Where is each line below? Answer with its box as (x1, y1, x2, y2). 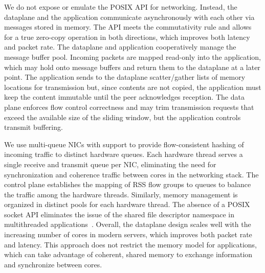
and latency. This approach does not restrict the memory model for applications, (4, 239, 257, 249)
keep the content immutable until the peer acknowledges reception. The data (4, 92, 245, 102)
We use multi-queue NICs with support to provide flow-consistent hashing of (4, 139, 244, 149)
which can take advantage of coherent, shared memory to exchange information (4, 249, 253, 260)
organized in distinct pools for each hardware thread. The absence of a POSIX (4, 199, 250, 210)
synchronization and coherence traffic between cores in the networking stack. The (4, 169, 259, 179)
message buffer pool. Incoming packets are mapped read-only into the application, (4, 51, 261, 62)
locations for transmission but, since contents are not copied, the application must (4, 81, 261, 92)
